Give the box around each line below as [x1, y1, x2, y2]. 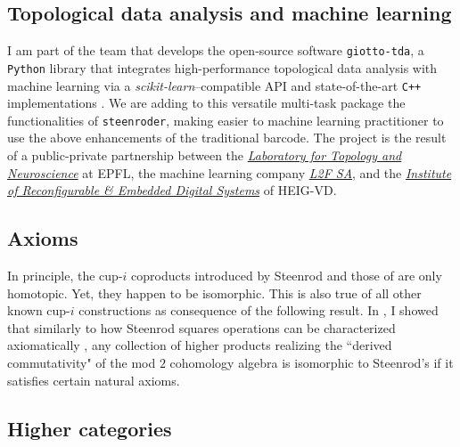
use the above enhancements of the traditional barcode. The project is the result [7, 128, 447, 147]
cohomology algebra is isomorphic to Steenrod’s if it [169, 353, 454, 371]
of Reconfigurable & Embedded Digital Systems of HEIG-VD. [7, 181, 337, 199]
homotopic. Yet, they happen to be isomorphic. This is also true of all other [7, 283, 422, 302]
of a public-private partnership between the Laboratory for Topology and [7, 146, 402, 165]
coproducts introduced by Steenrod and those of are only [131, 266, 442, 284]
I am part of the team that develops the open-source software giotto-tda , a [7, 41, 424, 60]
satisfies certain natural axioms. [7, 370, 180, 389]
